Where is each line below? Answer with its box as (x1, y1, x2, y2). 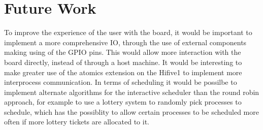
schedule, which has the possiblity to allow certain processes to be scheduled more (4, 106, 259, 117)
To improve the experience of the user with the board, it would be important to (4, 27, 252, 38)
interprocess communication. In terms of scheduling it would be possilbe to (4, 77, 237, 87)
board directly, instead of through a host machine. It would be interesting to (4, 56, 242, 67)
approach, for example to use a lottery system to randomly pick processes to (4, 96, 242, 107)
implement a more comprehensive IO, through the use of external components (4, 37, 247, 47)
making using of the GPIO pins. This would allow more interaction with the (4, 47, 241, 57)
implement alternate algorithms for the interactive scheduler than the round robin (4, 86, 259, 97)
